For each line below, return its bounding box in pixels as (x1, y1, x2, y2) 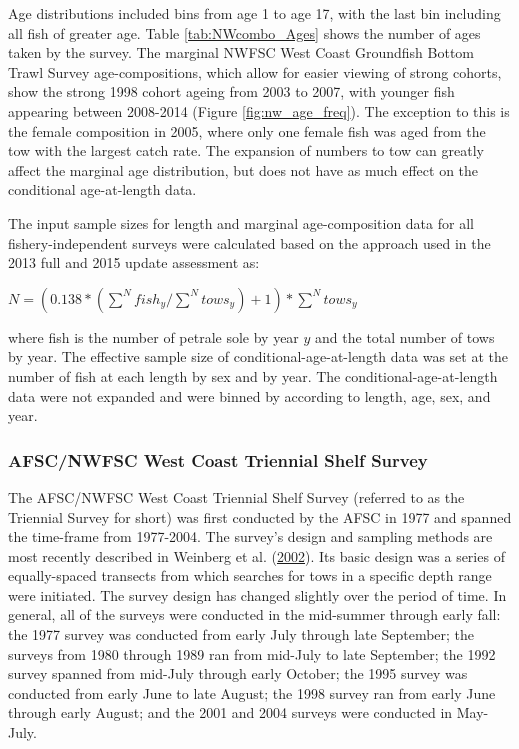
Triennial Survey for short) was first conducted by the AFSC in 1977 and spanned (8, 506, 512, 527)
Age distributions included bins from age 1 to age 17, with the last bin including (8, 3, 501, 23)
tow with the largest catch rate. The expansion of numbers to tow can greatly (8, 140, 484, 161)
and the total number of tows (315, 326, 495, 347)
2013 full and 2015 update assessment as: (8, 252, 260, 273)
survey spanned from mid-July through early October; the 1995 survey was (8, 663, 468, 684)
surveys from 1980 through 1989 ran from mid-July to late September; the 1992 (8, 643, 496, 664)
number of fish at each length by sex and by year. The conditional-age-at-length (8, 365, 498, 386)
